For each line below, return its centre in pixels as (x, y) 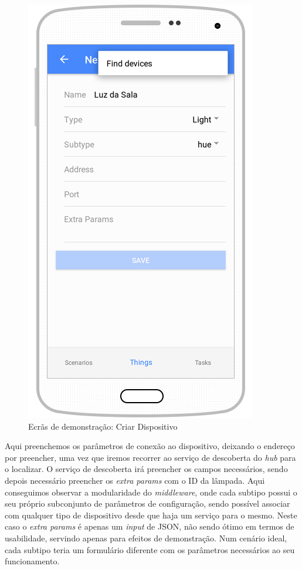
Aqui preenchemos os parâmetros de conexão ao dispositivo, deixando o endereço (150, 446)
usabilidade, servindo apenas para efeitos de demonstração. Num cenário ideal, (146, 538)
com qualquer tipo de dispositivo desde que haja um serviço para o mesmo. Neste (151, 515)
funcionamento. (32, 561)
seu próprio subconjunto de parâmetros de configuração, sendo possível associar (147, 503)
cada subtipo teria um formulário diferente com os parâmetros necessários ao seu (150, 549)
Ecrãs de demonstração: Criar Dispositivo (103, 426)
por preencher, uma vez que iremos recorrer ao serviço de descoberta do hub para (150, 457)
